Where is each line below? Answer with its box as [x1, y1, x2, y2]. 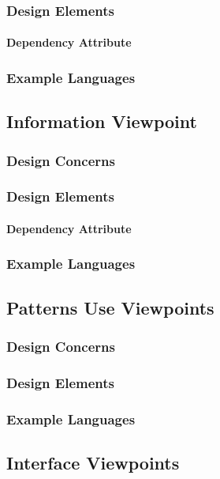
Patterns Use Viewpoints [6, 295, 214, 319]
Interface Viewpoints [6, 451, 180, 475]
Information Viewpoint [6, 109, 197, 134]
